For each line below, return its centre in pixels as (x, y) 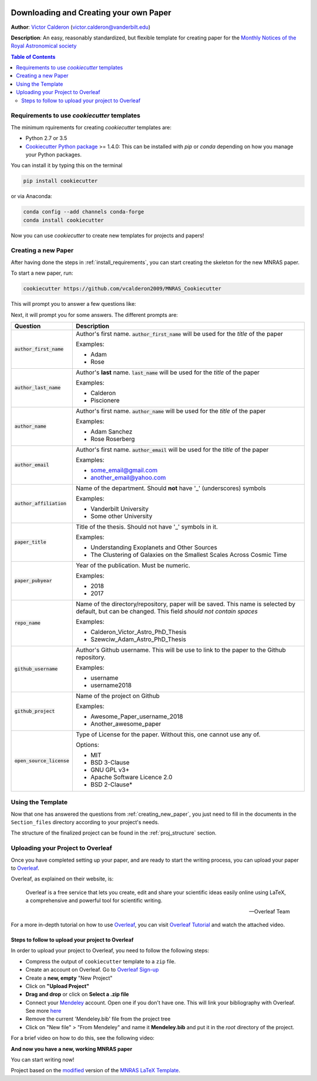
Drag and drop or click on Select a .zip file (77, 995)
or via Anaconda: (31, 196)
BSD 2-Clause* (111, 784)
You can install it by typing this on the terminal (67, 165)
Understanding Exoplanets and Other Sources (154, 547)
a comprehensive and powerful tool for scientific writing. (94, 900)
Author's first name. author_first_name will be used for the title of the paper (179, 333)
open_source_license (42, 761)
